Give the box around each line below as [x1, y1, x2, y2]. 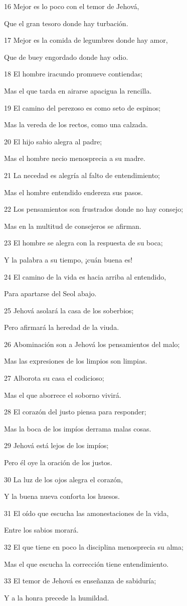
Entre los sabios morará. [4, 525, 79, 535]
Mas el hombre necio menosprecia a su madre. [4, 153, 145, 163]
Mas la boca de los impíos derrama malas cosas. [4, 423, 151, 434]
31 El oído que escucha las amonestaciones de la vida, [4, 507, 169, 518]
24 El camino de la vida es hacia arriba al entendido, [4, 271, 166, 282]
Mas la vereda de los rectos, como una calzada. [4, 119, 148, 130]
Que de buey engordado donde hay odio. [4, 51, 128, 62]
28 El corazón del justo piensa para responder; [4, 406, 146, 417]
